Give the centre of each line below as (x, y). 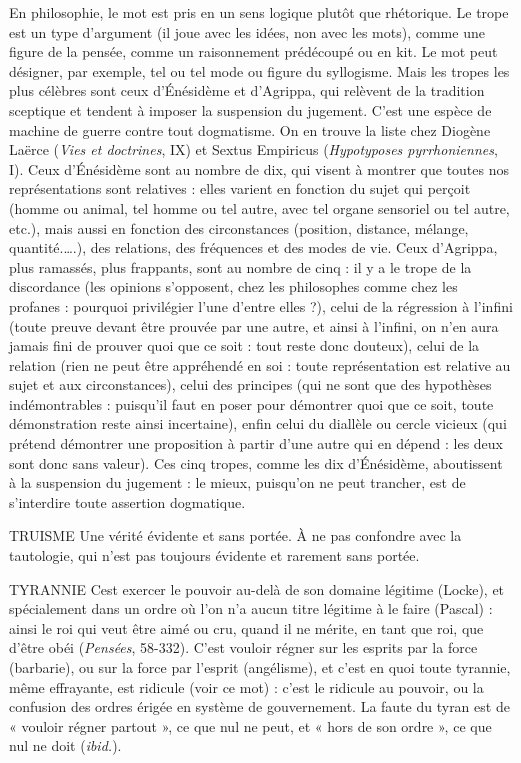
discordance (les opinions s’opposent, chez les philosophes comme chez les (233, 286)
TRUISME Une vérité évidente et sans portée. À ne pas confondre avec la (235, 535)
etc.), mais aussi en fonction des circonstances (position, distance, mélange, (239, 227)
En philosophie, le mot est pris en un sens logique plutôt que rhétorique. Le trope (259, 12)
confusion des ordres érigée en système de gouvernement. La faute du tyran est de (259, 706)
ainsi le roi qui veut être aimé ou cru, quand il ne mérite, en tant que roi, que (246, 627)
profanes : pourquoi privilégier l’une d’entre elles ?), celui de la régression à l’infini (261, 305)
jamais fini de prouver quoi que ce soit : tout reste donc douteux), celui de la (244, 345)
